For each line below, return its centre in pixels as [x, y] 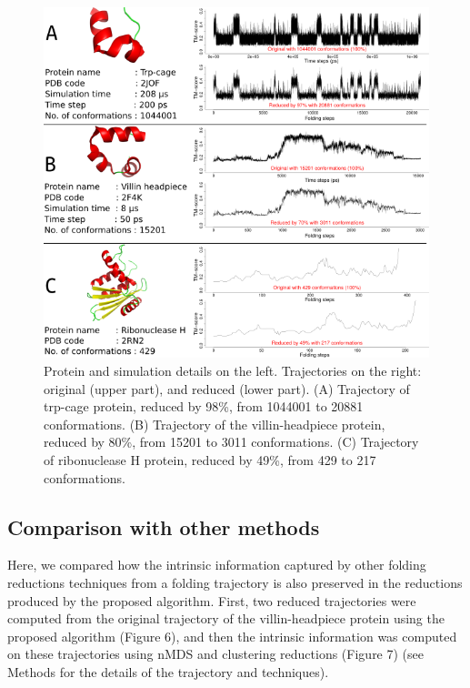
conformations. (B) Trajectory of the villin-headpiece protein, [215, 424]
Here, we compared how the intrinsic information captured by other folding [217, 565]
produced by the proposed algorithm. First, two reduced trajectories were [212, 600]
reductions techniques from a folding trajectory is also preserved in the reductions [235, 582]
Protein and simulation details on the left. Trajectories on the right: [233, 371]
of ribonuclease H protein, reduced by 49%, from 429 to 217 [210, 460]
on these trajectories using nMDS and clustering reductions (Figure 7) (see [215, 654]
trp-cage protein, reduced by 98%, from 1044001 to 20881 [204, 406]
